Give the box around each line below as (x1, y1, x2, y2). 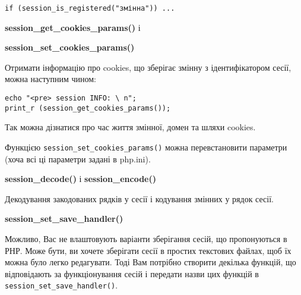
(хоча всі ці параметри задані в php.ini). (5, 152, 151, 165)
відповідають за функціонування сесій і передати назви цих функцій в (5, 267, 259, 280)
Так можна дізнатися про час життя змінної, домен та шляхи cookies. (5, 121, 256, 133)
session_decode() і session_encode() (5, 172, 156, 185)
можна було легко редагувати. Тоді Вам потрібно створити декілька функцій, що (5, 256, 296, 268)
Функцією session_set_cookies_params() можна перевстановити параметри (5, 140, 287, 153)
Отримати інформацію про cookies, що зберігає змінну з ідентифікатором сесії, (5, 61, 292, 73)
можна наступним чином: (5, 73, 96, 85)
